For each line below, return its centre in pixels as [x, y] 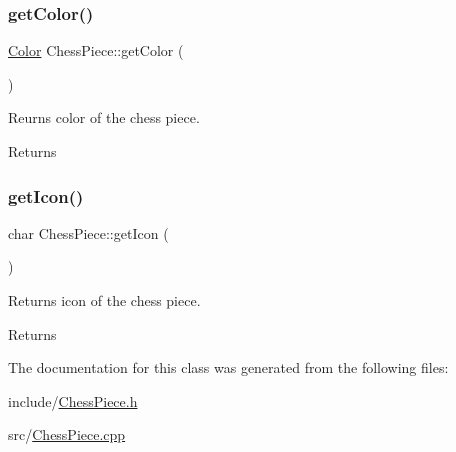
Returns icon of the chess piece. [104, 300]
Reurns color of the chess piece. [104, 117]
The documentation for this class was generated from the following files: [228, 367]
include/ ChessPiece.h [73, 400]
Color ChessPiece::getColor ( [96, 50]
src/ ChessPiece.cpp [67, 434]
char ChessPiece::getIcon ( [88, 232]
